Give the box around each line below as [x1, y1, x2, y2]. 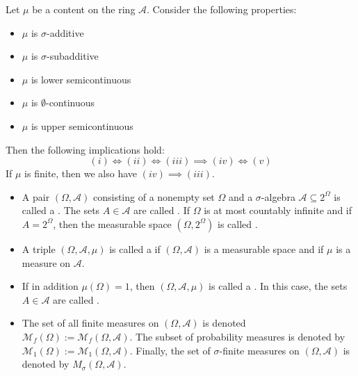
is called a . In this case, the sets [209, 279, 348, 293]
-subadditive [46, 49, 99, 63]
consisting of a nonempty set [92, 189, 215, 204]
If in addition [22, 279, 79, 293]
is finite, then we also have [24, 166, 138, 181]
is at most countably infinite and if [204, 203, 352, 218]
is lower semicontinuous [31, 72, 131, 86]
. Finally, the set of [129, 343, 211, 357]
